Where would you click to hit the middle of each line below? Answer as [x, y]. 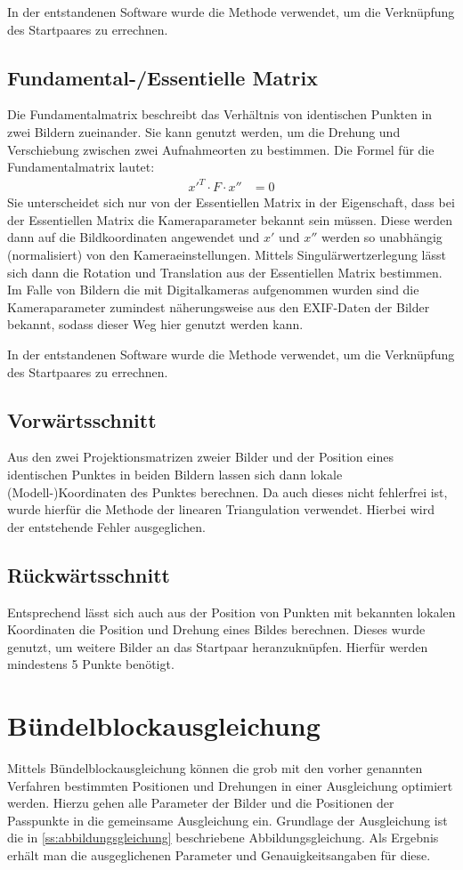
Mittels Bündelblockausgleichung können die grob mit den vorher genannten [215, 768]
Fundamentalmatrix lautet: [81, 167]
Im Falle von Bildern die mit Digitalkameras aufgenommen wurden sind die [213, 290]
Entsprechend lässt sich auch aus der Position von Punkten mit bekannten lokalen [231, 612]
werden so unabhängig [382, 237]
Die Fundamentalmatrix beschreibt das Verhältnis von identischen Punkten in [220, 114]
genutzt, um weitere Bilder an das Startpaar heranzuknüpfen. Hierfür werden [218, 646]
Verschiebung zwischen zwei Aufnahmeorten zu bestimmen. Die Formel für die [221, 149]
